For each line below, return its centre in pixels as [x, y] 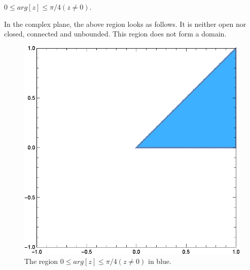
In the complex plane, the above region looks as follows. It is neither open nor [125, 24]
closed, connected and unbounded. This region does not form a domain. [115, 34]
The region [41, 261]
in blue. [160, 261]
